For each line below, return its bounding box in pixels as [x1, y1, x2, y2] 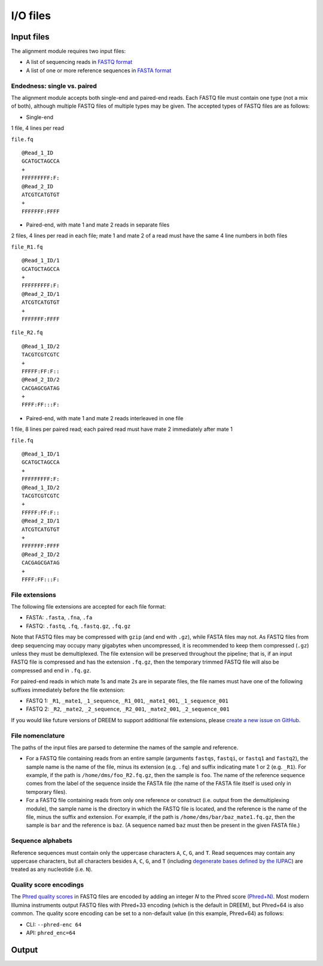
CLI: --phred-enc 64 [26, 921, 82, 928]
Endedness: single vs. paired [11, 81, 97, 90]
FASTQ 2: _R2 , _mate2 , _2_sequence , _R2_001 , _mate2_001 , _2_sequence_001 [26, 705, 230, 713]
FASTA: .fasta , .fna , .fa [26, 614, 93, 621]
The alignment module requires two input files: [11, 48, 126, 55]
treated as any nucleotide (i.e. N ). [11, 866, 93, 873]
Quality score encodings [11, 881, 84, 889]
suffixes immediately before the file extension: [11, 686, 125, 693]
